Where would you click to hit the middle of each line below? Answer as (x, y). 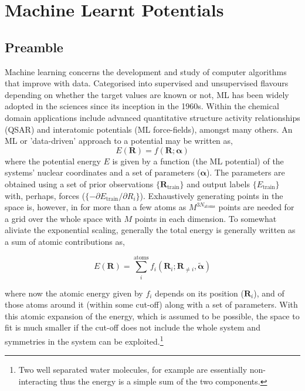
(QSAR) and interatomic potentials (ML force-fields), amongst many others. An (149, 129)
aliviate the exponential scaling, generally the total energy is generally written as (150, 230)
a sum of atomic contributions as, (65, 241)
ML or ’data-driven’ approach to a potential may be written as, (119, 141)
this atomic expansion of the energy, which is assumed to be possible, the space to (152, 316)
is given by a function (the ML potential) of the (198, 161)
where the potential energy (53, 161)
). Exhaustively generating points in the (211, 195)
